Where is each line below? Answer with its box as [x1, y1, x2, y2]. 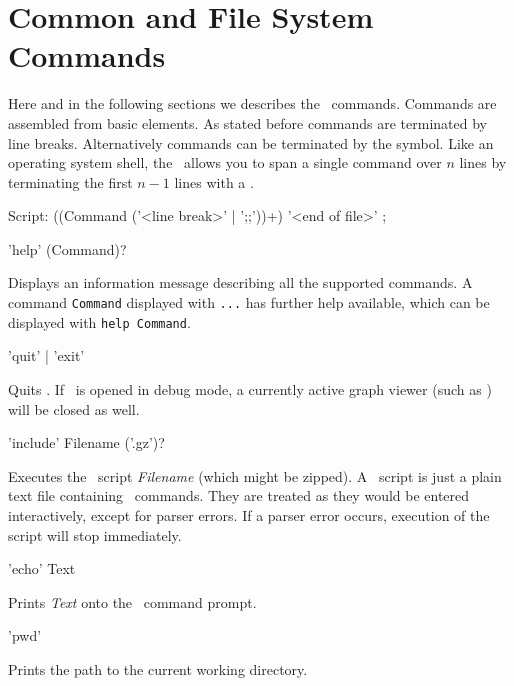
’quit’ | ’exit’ [8, 345, 85, 366]
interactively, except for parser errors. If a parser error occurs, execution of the [8, 504, 490, 525]
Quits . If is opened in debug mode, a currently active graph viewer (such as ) [8, 378, 492, 399]
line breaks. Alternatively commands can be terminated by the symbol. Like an [8, 132, 494, 153]
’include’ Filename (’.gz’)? [8, 432, 165, 453]
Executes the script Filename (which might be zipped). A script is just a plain [8, 465, 502, 486]
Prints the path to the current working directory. [8, 658, 308, 679]
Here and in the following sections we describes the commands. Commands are [8, 93, 497, 114]
